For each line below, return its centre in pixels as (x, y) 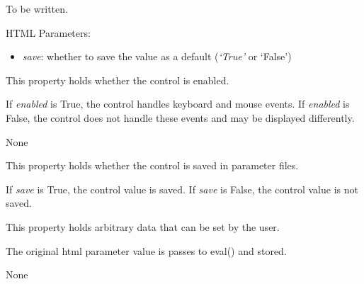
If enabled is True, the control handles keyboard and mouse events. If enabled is (178, 104)
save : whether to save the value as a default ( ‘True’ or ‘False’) (157, 56)
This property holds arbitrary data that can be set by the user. (143, 226)
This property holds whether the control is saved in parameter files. (152, 165)
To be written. (37, 8)
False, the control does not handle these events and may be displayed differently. (180, 117)
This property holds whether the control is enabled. (118, 80)
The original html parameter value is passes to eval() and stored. (146, 250)
